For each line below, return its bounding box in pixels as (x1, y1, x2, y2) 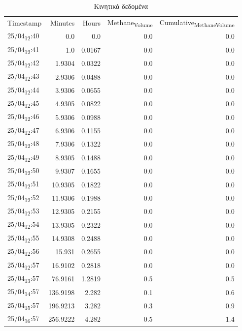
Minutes (50, 18, 75, 28)
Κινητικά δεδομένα (94, 1, 148, 11)
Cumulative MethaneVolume (159, 17, 235, 29)
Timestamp (7, 18, 42, 28)
